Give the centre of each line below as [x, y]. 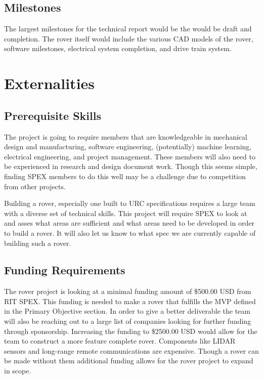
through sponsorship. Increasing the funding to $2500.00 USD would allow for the [131, 331]
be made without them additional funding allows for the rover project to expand [129, 361]
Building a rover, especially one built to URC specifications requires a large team [130, 203]
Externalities [50, 83]
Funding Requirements [65, 270]
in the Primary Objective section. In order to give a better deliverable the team [127, 311]
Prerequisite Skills [53, 115]
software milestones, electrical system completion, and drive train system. [118, 48]
